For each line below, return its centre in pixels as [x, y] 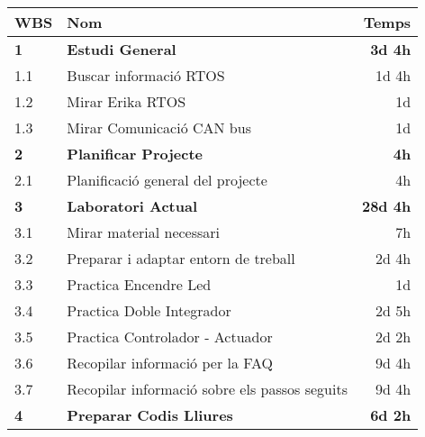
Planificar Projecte [135, 154]
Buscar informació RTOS [146, 75]
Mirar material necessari [144, 232]
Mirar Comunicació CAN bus [159, 127]
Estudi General [122, 49]
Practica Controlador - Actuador [170, 337]
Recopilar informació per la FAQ [170, 363]
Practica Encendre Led [139, 284]
